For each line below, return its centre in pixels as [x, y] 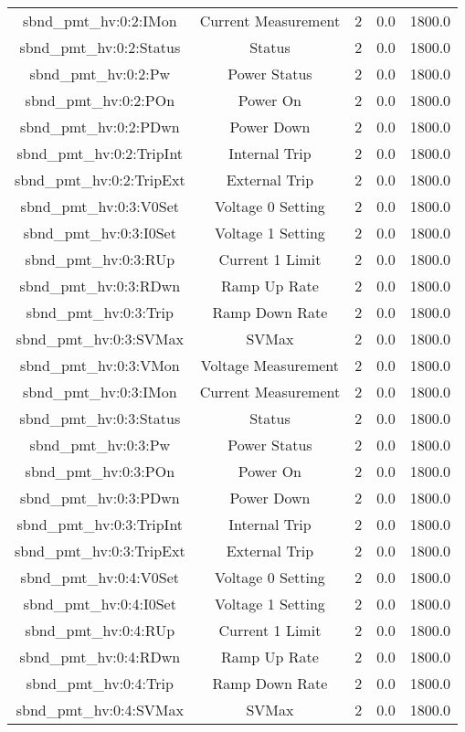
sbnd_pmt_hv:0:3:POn [100, 471]
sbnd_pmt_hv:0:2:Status [100, 47]
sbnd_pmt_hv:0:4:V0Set [100, 577]
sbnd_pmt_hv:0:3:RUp [100, 259]
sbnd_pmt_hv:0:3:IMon [100, 392]
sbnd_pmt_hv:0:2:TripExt [100, 180]
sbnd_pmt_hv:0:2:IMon [100, 21]
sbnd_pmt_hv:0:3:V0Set [100, 206]
